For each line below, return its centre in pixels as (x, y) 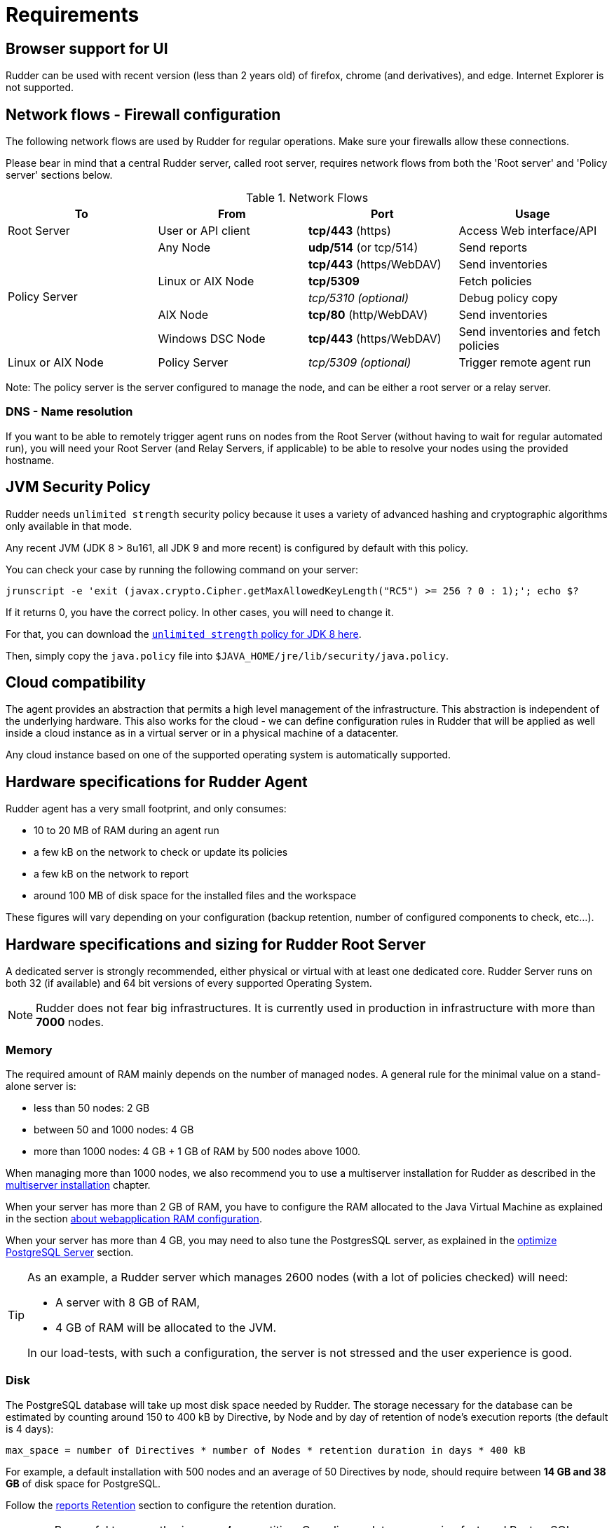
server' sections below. (59, 175)
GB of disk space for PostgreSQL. (83, 1483)
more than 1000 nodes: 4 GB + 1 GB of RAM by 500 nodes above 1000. (197, 1151)
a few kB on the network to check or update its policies (161, 852)
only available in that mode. (69, 526)
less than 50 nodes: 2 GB (92, 1107)
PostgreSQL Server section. (70, 1252)
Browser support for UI (87, 48)
